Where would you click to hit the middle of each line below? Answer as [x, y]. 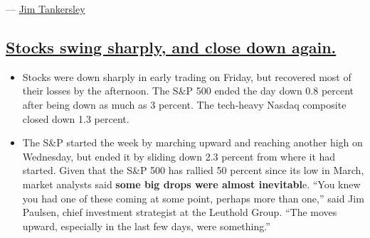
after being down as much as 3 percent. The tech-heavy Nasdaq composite [184, 104]
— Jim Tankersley [46, 9]
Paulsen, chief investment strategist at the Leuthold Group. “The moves [180, 212]
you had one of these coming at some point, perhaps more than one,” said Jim [193, 198]
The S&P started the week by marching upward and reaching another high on [192, 142]
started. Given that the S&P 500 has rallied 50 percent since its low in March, [193, 170]
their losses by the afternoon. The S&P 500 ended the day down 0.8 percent [188, 91]
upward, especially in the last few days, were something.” [146, 226]
